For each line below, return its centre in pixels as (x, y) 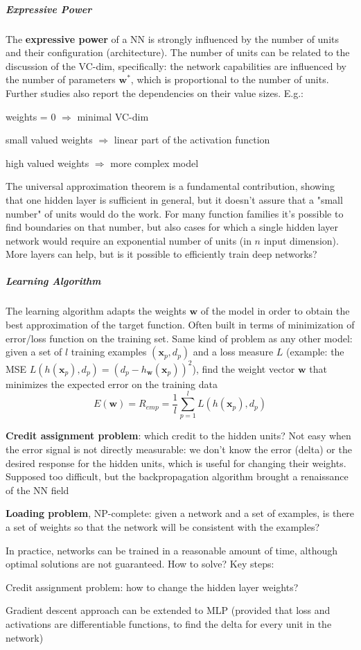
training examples (109, 352)
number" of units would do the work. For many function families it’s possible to (175, 213)
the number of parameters (61, 79)
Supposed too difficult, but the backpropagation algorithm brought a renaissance (177, 476)
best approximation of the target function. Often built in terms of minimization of (180, 325)
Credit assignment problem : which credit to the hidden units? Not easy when (178, 436)
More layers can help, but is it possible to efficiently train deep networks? (161, 254)
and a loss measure (233, 352)
